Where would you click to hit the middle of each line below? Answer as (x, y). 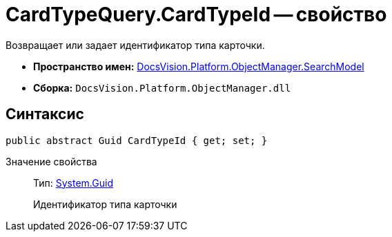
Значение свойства (51, 161)
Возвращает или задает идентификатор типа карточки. (135, 45)
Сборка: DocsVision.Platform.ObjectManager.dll (162, 87)
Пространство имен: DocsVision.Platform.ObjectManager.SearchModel (199, 66)
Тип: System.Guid (73, 183)
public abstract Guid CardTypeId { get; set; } (137, 140)
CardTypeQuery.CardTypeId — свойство (196, 14)
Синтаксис (45, 114)
